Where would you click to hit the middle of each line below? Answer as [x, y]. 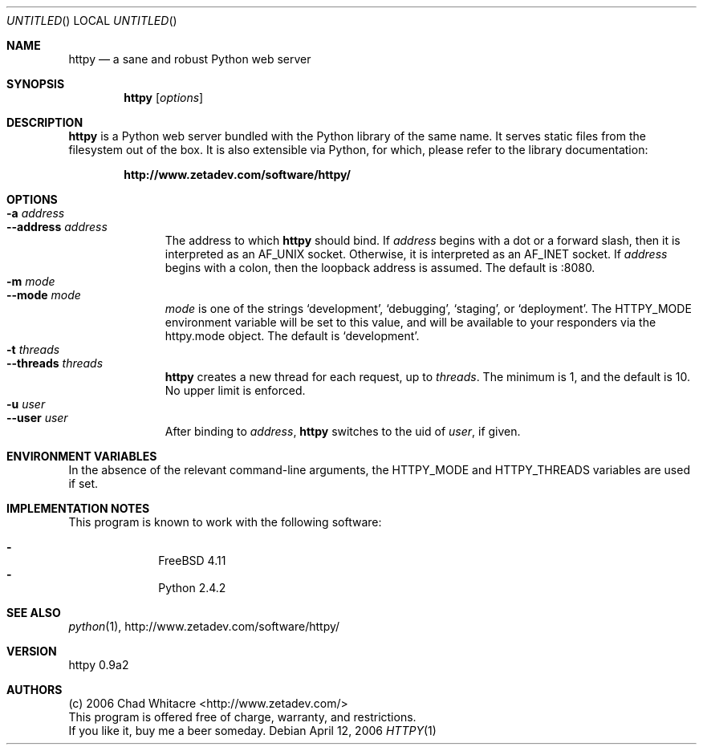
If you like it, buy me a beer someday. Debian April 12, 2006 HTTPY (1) [252, 731]
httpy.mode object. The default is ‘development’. [292, 336]
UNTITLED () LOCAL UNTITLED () [92, 20]
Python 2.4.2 [192, 588]
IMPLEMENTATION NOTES [78, 508]
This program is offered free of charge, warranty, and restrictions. [242, 717]
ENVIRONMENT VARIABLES [82, 456]
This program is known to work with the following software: [225, 522]
